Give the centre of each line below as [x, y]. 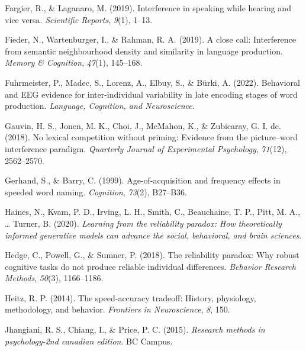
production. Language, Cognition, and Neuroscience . [100, 106]
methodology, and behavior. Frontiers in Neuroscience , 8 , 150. [117, 309]
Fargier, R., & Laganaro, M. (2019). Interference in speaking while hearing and [148, 8]
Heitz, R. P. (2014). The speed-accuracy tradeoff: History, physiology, [131, 297]
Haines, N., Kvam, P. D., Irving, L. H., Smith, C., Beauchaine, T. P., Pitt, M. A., [153, 212]
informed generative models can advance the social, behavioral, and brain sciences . [153, 235]
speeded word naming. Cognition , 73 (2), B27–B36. [96, 191]
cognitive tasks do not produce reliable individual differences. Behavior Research [150, 266]
